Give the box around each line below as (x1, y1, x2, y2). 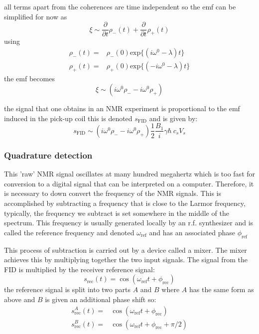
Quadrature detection (4, 149, 93, 161)
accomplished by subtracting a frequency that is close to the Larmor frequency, (4, 197, 246, 208)
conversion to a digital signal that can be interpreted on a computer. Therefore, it (4, 178, 254, 188)
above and (4, 294, 35, 304)
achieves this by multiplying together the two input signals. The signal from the (4, 254, 248, 265)
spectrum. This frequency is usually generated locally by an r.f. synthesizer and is (4, 217, 254, 228)
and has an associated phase (149, 227, 236, 237)
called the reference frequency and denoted (4, 227, 134, 237)
